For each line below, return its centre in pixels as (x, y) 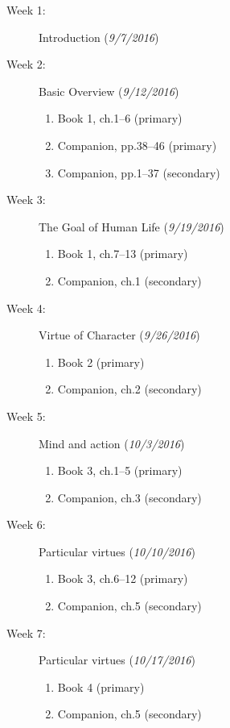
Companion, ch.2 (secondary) (129, 389)
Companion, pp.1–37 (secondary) (139, 172)
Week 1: (26, 10)
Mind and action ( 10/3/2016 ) (112, 443)
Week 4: (26, 308)
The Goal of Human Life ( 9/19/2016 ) (131, 226)
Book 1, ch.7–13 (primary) (123, 254)
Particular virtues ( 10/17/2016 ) (117, 660)
